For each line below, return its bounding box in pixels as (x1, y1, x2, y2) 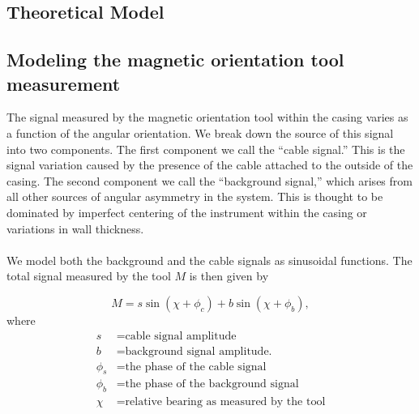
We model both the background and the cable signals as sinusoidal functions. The (6, 251, 413, 268)
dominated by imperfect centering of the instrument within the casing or (6, 203, 367, 220)
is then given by (189, 267, 269, 284)
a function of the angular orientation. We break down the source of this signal (6, 124, 394, 141)
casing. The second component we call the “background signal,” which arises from (6, 172, 413, 189)
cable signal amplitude (125, 330, 237, 342)
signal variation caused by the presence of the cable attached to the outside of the (6, 156, 413, 173)
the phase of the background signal (125, 378, 299, 391)
